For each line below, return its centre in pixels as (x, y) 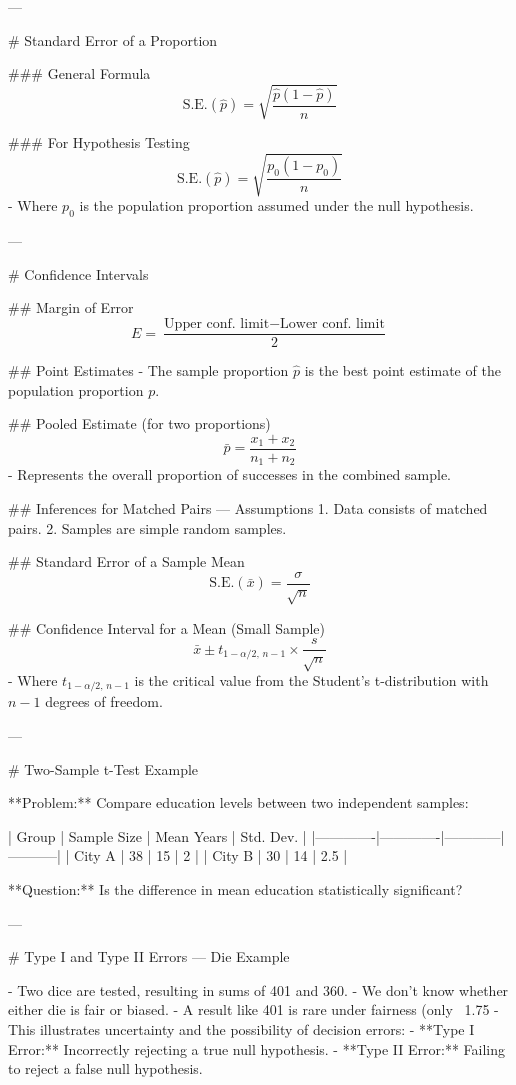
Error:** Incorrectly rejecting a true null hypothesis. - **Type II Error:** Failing (257, 1048)
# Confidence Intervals (78, 273)
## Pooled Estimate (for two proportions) (139, 423)
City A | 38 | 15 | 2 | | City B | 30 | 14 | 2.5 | (211, 855)
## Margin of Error (71, 307)
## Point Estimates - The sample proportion (148, 370)
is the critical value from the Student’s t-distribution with (311, 680)
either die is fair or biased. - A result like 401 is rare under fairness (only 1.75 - (253, 1009)
